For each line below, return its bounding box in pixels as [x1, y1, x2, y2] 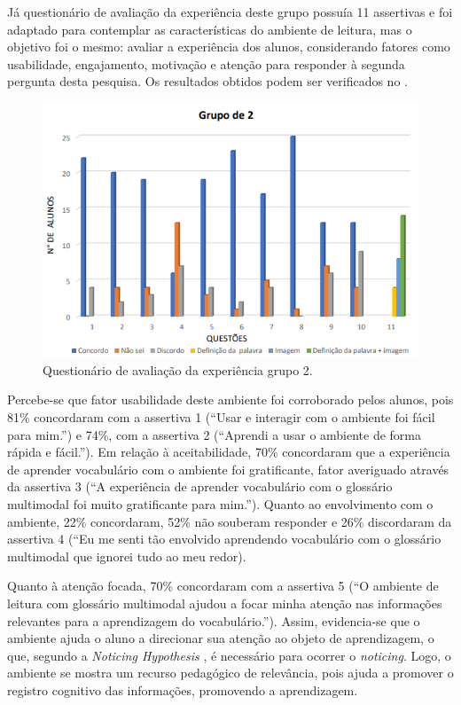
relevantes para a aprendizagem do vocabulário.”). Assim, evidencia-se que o [7, 611, 420, 630]
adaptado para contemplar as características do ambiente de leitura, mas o [7, 20, 412, 38]
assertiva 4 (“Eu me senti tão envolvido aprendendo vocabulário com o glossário [7, 529, 441, 548]
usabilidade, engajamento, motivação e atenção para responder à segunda [7, 54, 405, 73]
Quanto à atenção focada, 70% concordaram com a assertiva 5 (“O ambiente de [7, 576, 439, 595]
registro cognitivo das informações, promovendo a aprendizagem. [7, 680, 358, 699]
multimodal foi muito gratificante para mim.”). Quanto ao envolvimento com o [7, 494, 434, 513]
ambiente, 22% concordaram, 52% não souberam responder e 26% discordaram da [7, 512, 452, 530]
